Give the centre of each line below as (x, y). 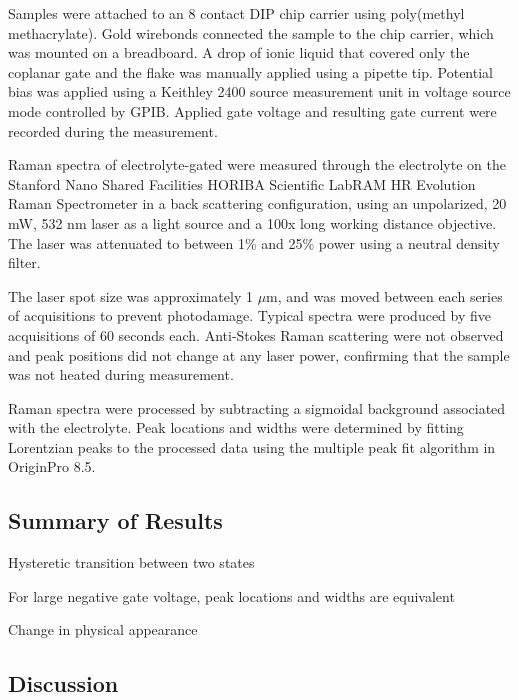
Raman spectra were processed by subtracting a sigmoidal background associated (257, 407)
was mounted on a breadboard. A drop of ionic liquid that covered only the (239, 52)
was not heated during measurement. (121, 374)
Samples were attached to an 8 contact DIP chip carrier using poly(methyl (236, 13)
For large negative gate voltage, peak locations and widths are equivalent (231, 595)
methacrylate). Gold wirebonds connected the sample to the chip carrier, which (251, 32)
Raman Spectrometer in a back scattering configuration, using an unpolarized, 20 (257, 203)
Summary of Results (115, 520)
